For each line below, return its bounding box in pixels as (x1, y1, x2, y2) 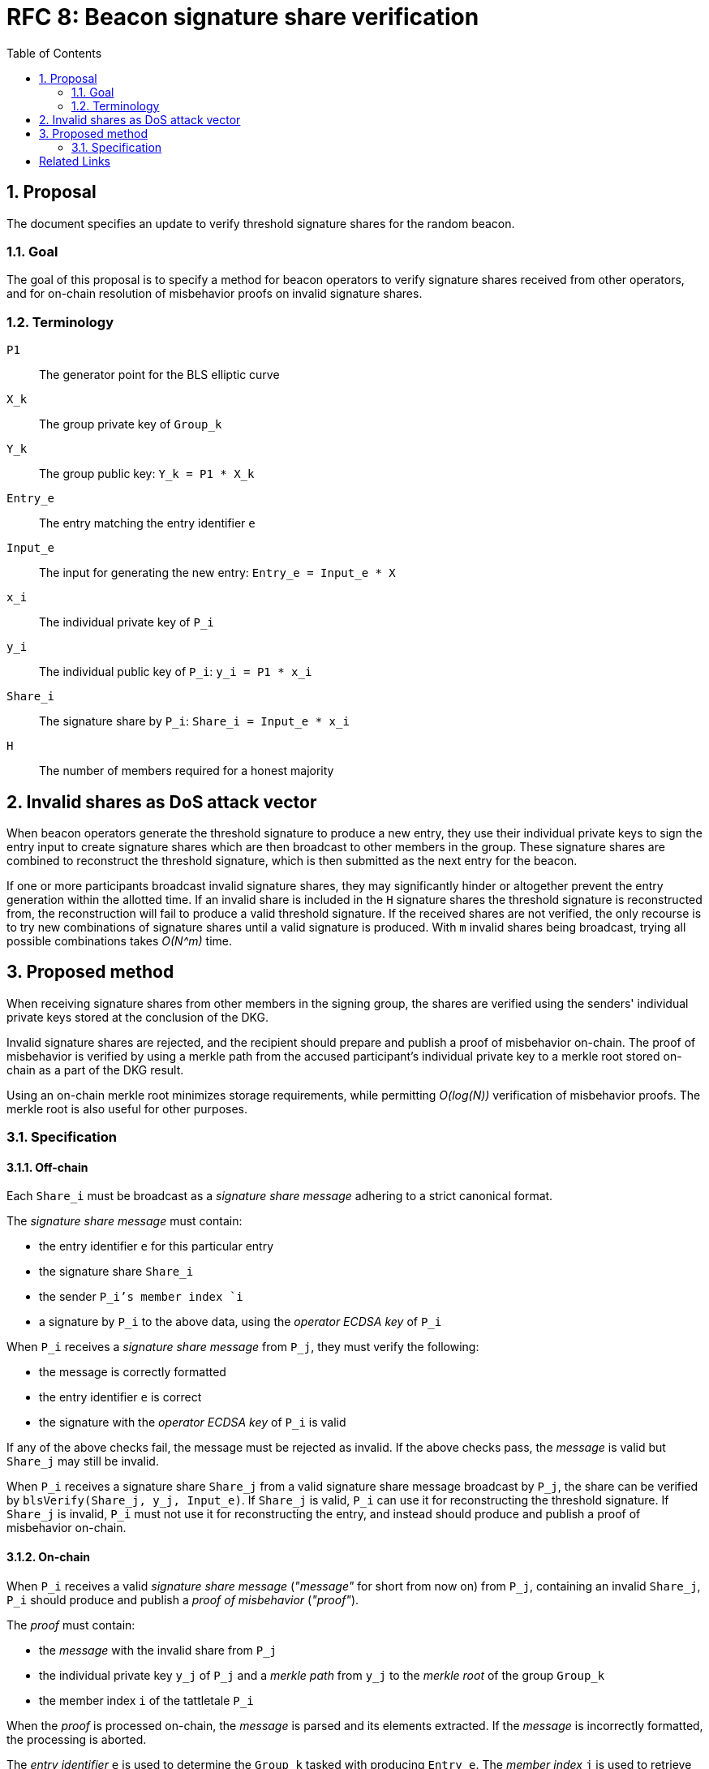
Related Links (39, 153, 110, 168)
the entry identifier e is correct (39, 1390, 202, 1405)
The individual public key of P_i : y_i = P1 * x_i (39, 665, 312, 679)
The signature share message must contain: (6, 1214, 243, 1229)
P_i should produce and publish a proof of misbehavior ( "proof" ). (6, 1592, 359, 1607)
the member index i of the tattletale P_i (39, 1693, 254, 1707)
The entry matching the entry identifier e (39, 516, 256, 531)
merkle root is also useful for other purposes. (6, 1101, 248, 1116)
